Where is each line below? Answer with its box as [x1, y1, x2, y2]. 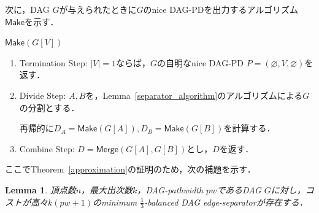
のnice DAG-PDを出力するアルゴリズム [143, 3, 299, 15]
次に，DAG [5, 3, 50, 15]
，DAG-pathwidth [137, 183, 204, 196]
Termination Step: [19, 56, 88, 69]
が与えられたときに [59, 3, 137, 15]
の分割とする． [19, 101, 80, 114]
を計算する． [223, 122, 275, 134]
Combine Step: [19, 142, 75, 155]
